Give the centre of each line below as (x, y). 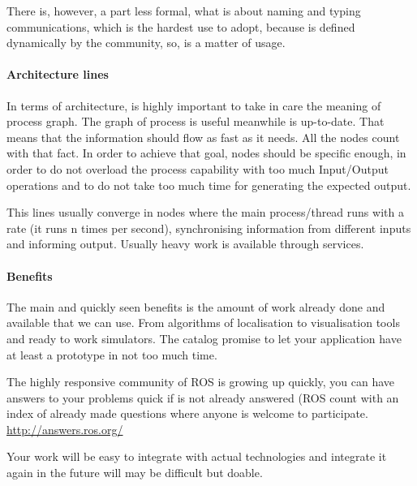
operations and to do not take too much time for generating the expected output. (209, 185)
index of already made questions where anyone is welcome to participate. (187, 413)
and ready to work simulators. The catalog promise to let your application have (204, 338)
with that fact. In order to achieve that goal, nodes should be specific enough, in (206, 153)
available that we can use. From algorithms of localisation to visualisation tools (203, 323)
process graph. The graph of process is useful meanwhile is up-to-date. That (196, 121)
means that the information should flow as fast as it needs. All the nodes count (203, 137)
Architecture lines (58, 74)
